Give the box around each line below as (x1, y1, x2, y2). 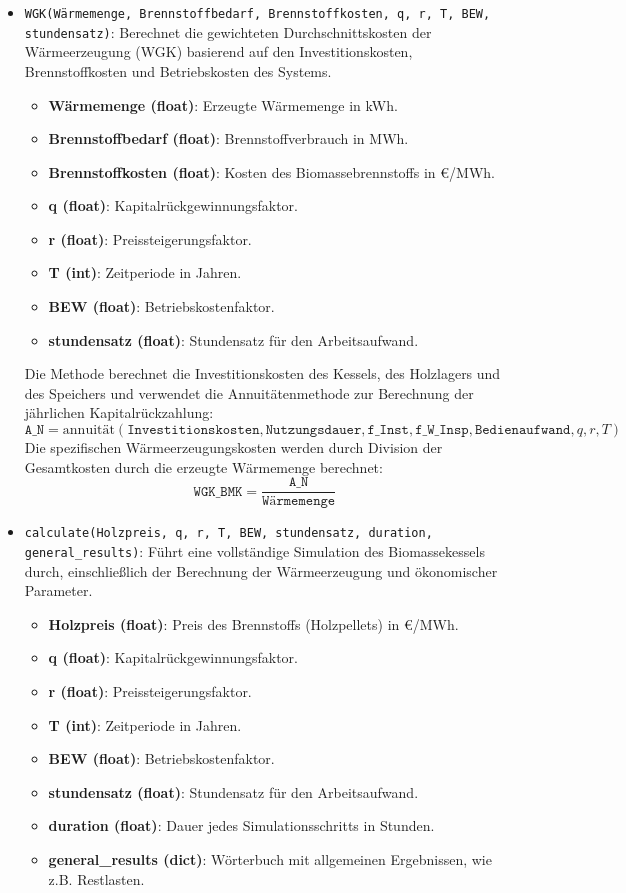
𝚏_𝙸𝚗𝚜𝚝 (367, 423, 409, 438)
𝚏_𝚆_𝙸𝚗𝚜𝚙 (415, 423, 469, 438)
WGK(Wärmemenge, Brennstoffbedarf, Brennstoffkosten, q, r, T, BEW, (24, 7, 491, 21)
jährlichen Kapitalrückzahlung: (24, 402, 214, 423)
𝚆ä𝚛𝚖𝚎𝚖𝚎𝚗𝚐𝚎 (262, 494, 336, 509)
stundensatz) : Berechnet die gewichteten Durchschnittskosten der (24, 21, 432, 42)
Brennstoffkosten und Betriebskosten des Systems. (24, 60, 332, 81)
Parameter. (24, 580, 93, 601)
